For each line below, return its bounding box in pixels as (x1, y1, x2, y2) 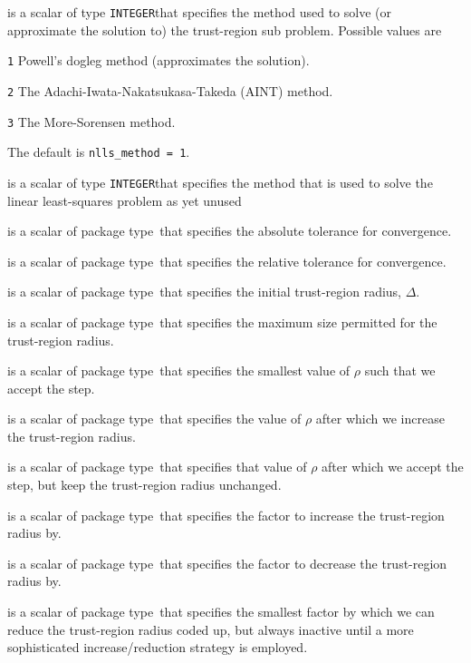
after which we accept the (322, 457, 464, 476)
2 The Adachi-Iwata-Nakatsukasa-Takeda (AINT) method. (7, 81, 333, 100)
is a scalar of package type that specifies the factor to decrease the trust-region (7, 553, 447, 572)
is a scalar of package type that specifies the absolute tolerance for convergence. (7, 221, 452, 240)
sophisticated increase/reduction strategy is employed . (7, 638, 308, 657)
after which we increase (315, 409, 445, 428)
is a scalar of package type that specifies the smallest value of (7, 361, 351, 380)
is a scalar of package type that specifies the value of (7, 409, 302, 428)
